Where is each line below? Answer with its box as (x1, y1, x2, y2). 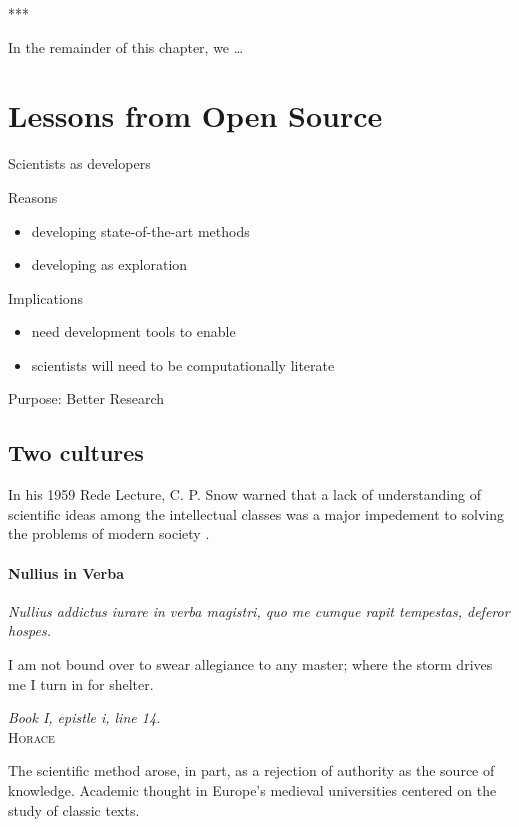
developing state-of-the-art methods (31, 220, 250, 241)
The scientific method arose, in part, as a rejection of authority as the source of (8, 760, 495, 781)
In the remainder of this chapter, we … (8, 36, 244, 57)
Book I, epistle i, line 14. (8, 707, 161, 728)
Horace (8, 726, 55, 747)
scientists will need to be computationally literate (31, 354, 335, 375)
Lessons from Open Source (8, 95, 383, 136)
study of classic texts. (8, 799, 140, 820)
